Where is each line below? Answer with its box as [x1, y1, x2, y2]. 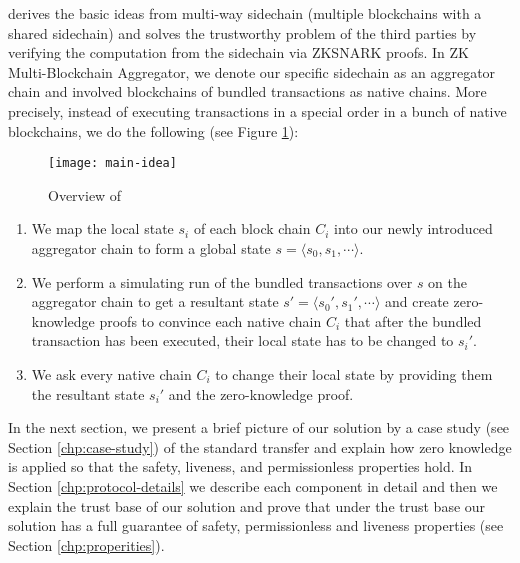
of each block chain [193, 218, 311, 239]
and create [385, 291, 449, 312]
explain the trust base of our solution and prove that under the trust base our [8, 495, 486, 516]
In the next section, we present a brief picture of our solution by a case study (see [8, 417, 510, 438]
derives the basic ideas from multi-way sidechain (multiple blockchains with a [8, 3, 482, 23]
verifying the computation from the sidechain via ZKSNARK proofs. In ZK [8, 42, 469, 63]
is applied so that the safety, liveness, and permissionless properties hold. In [8, 456, 473, 477]
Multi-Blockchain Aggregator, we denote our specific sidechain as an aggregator [8, 61, 496, 82]
